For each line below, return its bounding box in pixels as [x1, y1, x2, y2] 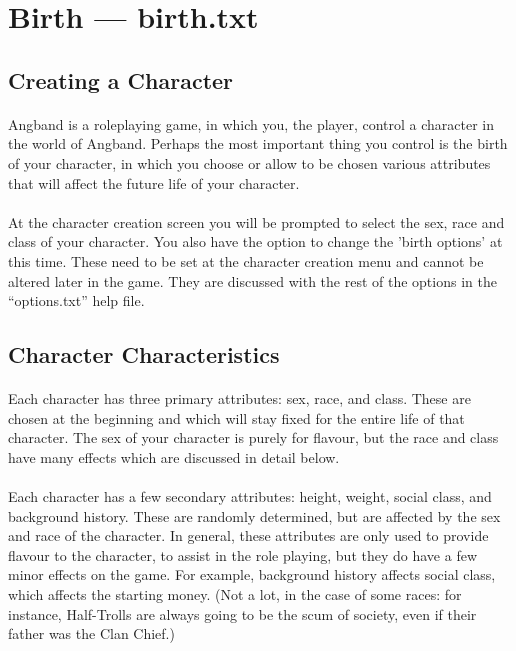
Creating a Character [8, 64, 234, 95]
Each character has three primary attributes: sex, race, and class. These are [8, 388, 471, 409]
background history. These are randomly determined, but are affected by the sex [8, 505, 501, 526]
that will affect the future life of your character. [8, 172, 300, 193]
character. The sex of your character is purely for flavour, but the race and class [8, 427, 499, 448]
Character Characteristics [8, 339, 280, 370]
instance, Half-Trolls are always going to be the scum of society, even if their [8, 603, 477, 624]
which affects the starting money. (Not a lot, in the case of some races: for [8, 584, 462, 604]
